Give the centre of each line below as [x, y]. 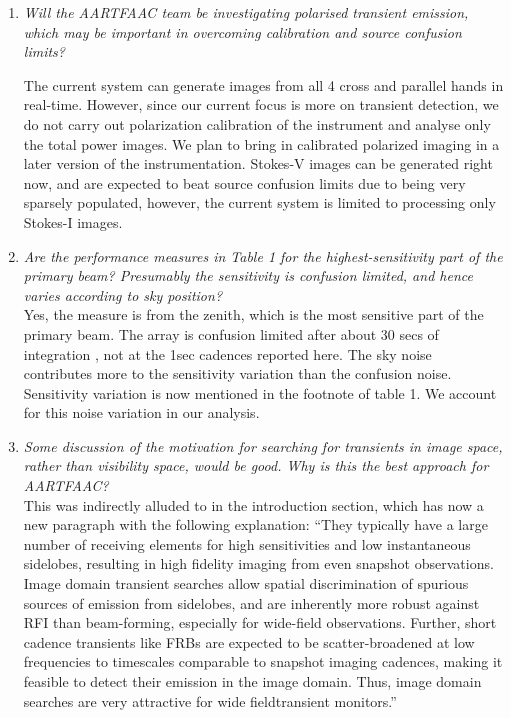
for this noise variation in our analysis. [141, 412]
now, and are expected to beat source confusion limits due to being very [244, 182]
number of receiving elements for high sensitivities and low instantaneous [247, 543]
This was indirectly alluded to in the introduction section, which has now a [253, 504]
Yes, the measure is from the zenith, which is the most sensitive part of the [253, 314]
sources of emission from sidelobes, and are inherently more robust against [251, 602]
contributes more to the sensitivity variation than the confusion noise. [237, 373]
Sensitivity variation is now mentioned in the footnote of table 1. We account [260, 392]
